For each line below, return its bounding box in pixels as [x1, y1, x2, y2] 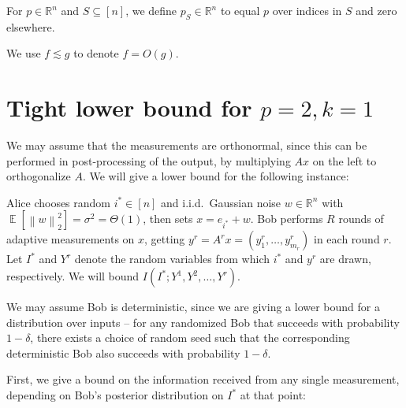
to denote [73, 45, 119, 61]
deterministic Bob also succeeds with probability [6, 344, 240, 361]
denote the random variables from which [74, 250, 270, 267]
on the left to [312, 152, 377, 169]
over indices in [272, 2, 342, 18]
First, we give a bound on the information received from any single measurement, [6, 371, 400, 388]
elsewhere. [6, 18, 55, 35]
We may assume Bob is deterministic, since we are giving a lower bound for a [6, 299, 380, 315]
